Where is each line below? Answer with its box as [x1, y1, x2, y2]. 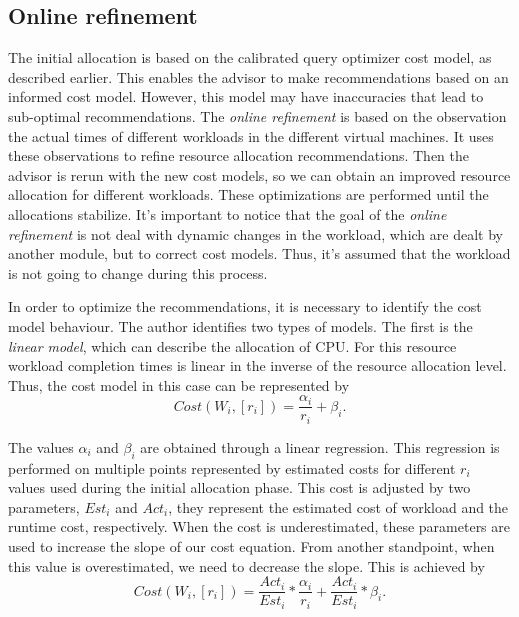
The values [8, 436, 74, 457]
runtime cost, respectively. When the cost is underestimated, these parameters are [8, 516, 510, 537]
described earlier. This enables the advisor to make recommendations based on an [8, 66, 509, 87]
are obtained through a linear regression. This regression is [140, 436, 500, 457]
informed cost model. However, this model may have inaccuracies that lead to [8, 86, 484, 107]
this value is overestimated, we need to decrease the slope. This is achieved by [8, 555, 485, 576]
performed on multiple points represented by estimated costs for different [8, 457, 456, 478]
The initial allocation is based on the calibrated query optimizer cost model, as [8, 47, 492, 68]
